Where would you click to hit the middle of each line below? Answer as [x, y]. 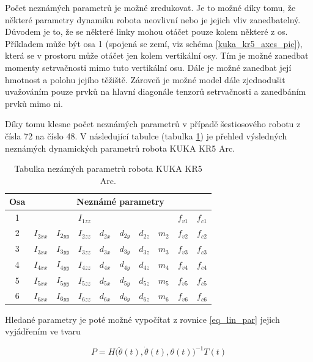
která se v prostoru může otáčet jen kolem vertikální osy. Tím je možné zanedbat [157, 55]
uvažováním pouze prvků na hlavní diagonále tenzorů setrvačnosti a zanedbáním [156, 91]
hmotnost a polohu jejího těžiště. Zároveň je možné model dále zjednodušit [145, 79]
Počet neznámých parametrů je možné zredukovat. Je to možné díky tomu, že [150, 7]
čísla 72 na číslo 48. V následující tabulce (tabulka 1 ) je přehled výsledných [146, 135]
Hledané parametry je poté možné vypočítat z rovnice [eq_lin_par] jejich [142, 319]
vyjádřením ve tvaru [43, 331]
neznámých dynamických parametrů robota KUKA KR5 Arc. [120, 148]
